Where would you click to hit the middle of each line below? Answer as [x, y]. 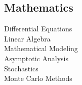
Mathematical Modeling [41, 48]
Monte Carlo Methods [38, 78]
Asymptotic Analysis [36, 58]
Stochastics [21, 68]
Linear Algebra [27, 38]
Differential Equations [38, 29]
